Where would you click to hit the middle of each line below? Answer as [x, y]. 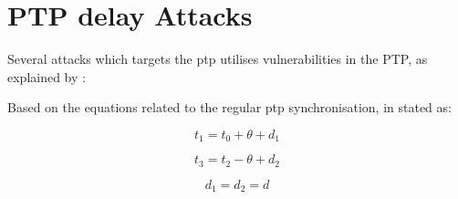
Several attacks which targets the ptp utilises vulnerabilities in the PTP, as [218, 59]
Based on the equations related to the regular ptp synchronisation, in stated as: [229, 107]
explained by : [47, 76]
